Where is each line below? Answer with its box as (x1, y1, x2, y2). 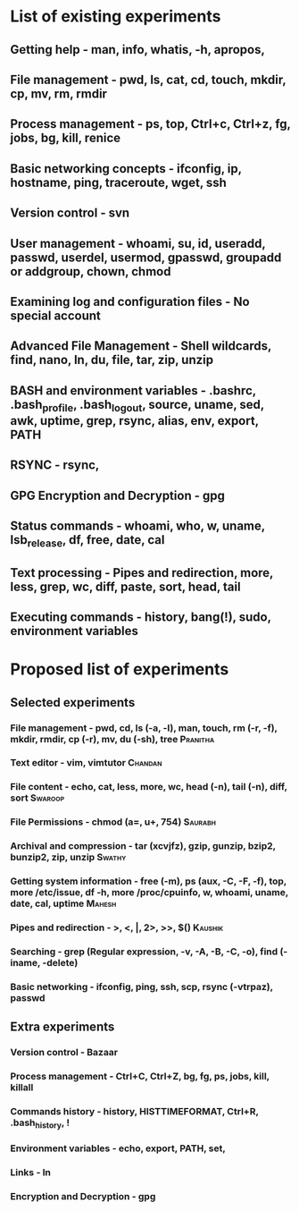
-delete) (42, 956, 79, 969)
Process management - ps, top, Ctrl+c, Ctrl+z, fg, (10, 116, 291, 131)
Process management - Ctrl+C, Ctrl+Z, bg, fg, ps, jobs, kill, (10, 1071, 270, 1083)
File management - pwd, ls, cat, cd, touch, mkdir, (10, 72, 287, 87)
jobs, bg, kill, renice (10, 131, 121, 146)
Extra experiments (10, 1020, 115, 1035)
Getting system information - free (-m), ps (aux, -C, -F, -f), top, (10, 875, 287, 887)
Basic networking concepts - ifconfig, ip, (10, 161, 242, 176)
